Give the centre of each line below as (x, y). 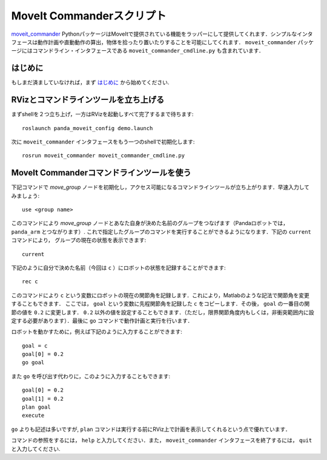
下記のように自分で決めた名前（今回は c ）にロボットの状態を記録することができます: (119, 268)
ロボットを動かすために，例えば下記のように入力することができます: (97, 332)
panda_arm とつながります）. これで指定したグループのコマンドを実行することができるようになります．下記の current (161, 232)
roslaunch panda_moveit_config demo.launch (88, 128)
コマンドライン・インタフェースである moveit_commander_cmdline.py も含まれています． (148, 51)
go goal (33, 363)
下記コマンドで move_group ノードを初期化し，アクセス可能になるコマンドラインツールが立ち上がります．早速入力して (160, 187)
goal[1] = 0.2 (43, 399)
